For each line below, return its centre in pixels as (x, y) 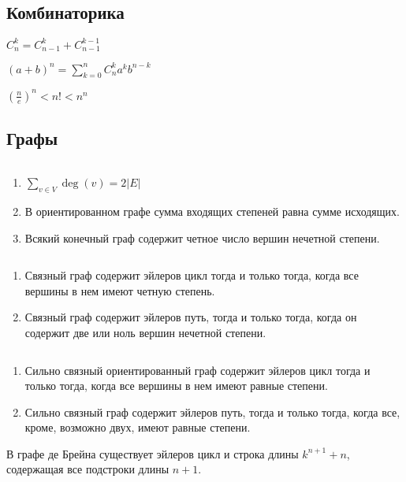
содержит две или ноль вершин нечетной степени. (145, 332)
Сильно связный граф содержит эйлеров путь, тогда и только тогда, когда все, (212, 412)
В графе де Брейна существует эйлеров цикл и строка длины (153, 453)
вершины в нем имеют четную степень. (120, 290)
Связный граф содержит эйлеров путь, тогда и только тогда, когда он (191, 317)
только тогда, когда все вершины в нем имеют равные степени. (176, 386)
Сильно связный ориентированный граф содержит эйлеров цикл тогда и (197, 370)
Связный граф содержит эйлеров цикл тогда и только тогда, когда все (192, 275)
